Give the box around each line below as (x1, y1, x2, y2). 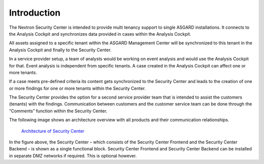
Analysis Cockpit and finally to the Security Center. (9, 47, 112, 53)
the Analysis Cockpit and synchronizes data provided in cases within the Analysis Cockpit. (9, 31, 192, 37)
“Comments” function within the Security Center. (9, 108, 108, 114)
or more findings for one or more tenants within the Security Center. (9, 85, 146, 91)
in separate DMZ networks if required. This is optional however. (9, 153, 137, 159)
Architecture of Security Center (21, 128, 85, 134)
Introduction (9, 7, 61, 18)
